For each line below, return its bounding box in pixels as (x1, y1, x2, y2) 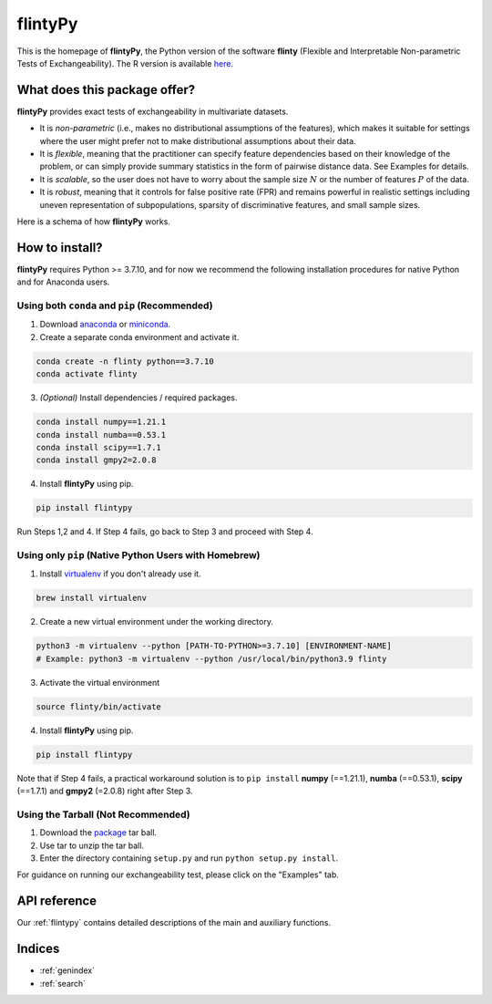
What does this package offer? (16, 82, 196, 98)
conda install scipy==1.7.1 (36, 442, 161, 452)
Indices (16, 941, 60, 957)
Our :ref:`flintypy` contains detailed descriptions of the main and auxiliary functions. (16, 917, 332, 928)
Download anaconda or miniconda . (39, 319, 171, 330)
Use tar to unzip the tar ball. (39, 840, 145, 851)
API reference (16, 894, 97, 909)
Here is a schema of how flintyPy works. (16, 215, 170, 227)
